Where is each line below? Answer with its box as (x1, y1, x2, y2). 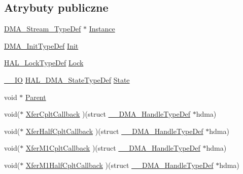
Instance (89, 23, 115, 34)
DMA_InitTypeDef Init (4, 40, 79, 51)
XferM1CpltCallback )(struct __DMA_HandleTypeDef (25, 143, 200, 153)
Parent (25, 91, 46, 102)
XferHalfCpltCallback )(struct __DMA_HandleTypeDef (25, 125, 203, 136)
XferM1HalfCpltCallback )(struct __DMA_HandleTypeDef (25, 159, 214, 170)
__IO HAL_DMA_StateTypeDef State (4, 74, 130, 85)
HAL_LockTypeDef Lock (4, 57, 84, 68)
